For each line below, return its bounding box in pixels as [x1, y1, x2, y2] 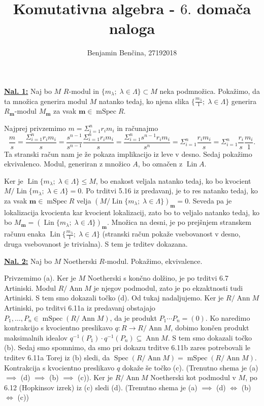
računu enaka [4, 228, 46, 239]
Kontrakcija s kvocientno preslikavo [4, 362, 115, 373]
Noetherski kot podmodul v [150, 372, 236, 383]
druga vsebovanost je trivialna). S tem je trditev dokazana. [4, 239, 188, 249]
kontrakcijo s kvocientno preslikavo [4, 322, 113, 333]
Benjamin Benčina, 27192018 [87, 47, 177, 58]
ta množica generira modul [4, 95, 87, 106]
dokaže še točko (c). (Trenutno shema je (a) [122, 362, 258, 373]
